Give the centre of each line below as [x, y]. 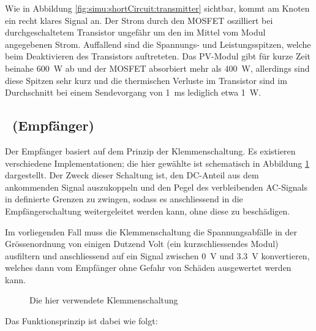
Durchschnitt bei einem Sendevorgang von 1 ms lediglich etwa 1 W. [133, 92]
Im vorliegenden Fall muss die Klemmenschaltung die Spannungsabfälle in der [151, 231]
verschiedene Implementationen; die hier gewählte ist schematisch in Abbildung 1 [157, 163]
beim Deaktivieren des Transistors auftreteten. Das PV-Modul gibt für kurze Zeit [158, 56]
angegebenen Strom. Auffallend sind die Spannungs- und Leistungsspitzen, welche [158, 44]
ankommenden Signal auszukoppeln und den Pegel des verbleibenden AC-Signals [156, 187]
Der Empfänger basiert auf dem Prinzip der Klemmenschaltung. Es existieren [150, 150]
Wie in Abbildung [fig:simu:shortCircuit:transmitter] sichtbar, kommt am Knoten [157, 8]
